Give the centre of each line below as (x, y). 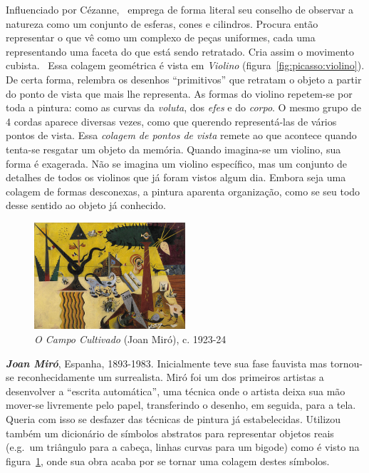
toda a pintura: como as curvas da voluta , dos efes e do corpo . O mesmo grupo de (183, 107)
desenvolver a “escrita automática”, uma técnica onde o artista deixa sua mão (176, 391)
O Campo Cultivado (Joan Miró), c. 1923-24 (130, 339)
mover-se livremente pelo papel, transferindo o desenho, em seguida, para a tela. (181, 405)
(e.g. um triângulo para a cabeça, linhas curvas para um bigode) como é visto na (183, 447)
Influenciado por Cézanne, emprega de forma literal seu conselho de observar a (180, 9)
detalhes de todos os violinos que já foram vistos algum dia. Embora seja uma (176, 177)
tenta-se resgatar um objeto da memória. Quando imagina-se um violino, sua (173, 149)
